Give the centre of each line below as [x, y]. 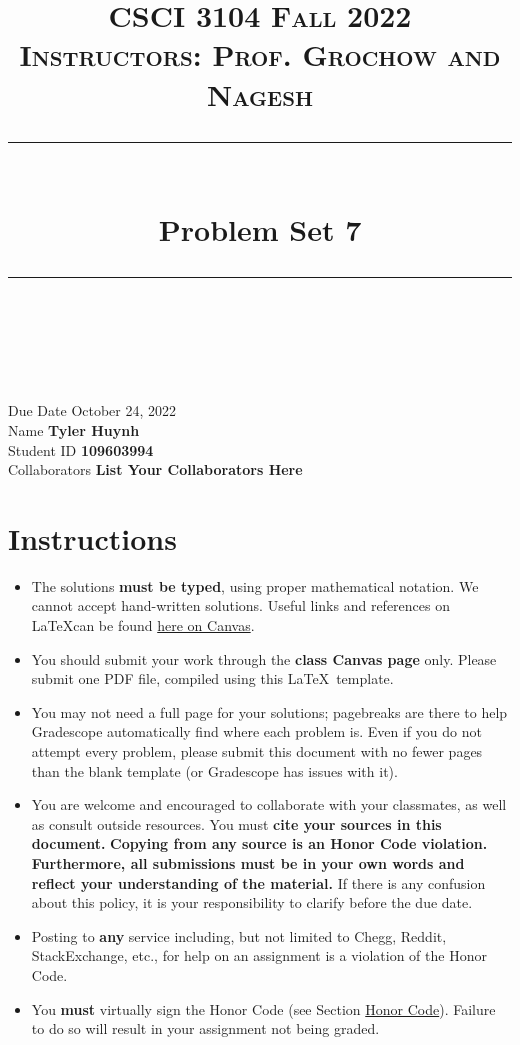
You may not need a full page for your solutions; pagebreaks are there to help [269, 711]
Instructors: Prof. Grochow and [260, 54]
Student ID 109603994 [81, 449]
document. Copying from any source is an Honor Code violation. [259, 843]
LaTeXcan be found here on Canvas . [143, 625]
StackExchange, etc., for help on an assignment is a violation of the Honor [259, 955]
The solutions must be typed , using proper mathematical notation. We [255, 585]
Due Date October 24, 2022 [92, 410]
